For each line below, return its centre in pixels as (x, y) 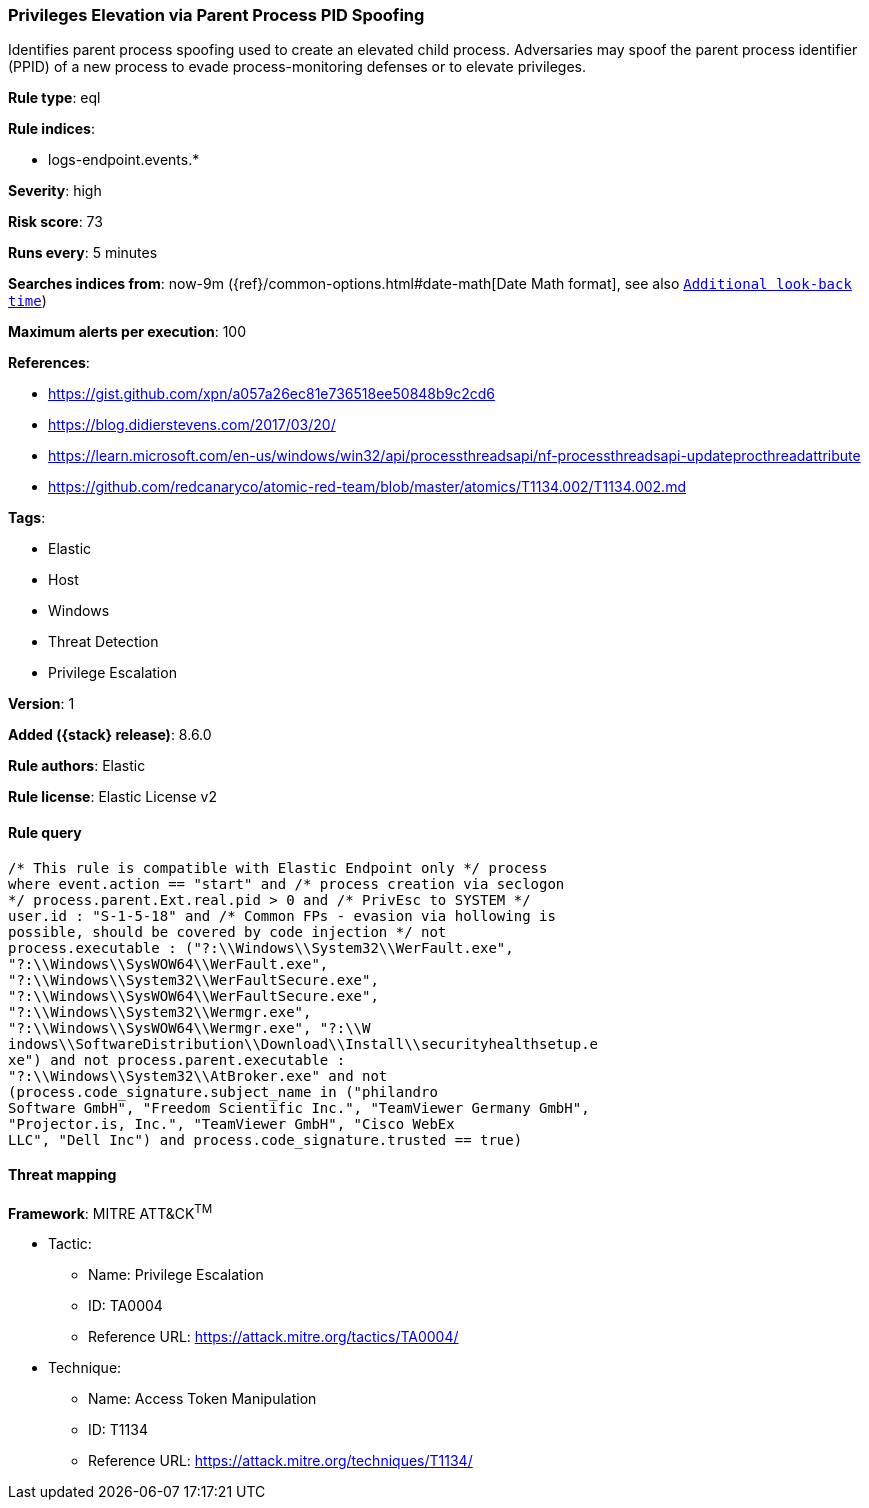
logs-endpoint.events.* (124, 160)
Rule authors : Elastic (77, 766)
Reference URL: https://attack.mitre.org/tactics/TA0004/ (273, 1337)
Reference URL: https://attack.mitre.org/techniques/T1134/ (280, 1461)
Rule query (45, 832)
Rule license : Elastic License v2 (112, 797)
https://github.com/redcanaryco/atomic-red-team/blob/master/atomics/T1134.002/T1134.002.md (367, 487)
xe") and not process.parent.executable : (177, 1059)
